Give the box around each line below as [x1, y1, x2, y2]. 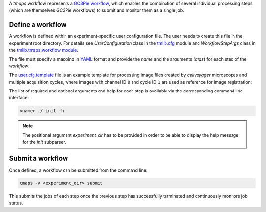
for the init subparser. [22, 139, 66, 145]
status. [9, 200, 23, 206]
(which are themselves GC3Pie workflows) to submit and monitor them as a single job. [9, 7, 184, 13]
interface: [9, 95, 29, 101]
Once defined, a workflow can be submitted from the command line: [9, 167, 148, 173]
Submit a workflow [9, 154, 68, 162]
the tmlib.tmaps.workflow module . [9, 47, 78, 53]
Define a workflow [9, 20, 66, 29]
